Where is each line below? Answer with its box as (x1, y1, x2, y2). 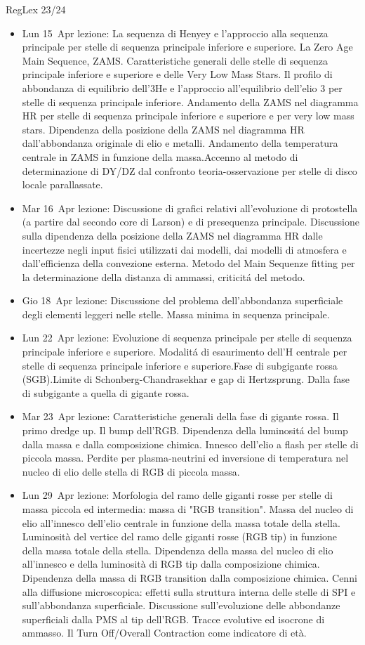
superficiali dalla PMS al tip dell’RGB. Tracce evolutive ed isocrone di (22, 611, 325, 626)
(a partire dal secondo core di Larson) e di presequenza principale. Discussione (22, 214, 359, 229)
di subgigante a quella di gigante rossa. (22, 385, 190, 400)
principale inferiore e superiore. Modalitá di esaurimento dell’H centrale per (22, 344, 347, 359)
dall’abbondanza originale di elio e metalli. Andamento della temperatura (22, 136, 338, 150)
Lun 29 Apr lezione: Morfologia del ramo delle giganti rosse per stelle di (22, 488, 333, 502)
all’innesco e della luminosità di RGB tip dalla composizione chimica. (22, 556, 320, 571)
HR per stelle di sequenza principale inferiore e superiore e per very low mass (22, 108, 354, 123)
